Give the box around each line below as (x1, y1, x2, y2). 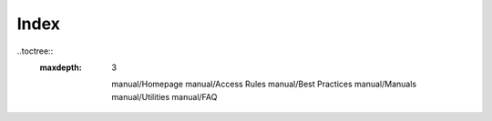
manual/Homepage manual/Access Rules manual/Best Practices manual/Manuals (111, 78, 417, 90)
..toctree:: (16, 45, 54, 56)
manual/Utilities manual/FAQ (111, 91, 218, 102)
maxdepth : (39, 62, 82, 73)
